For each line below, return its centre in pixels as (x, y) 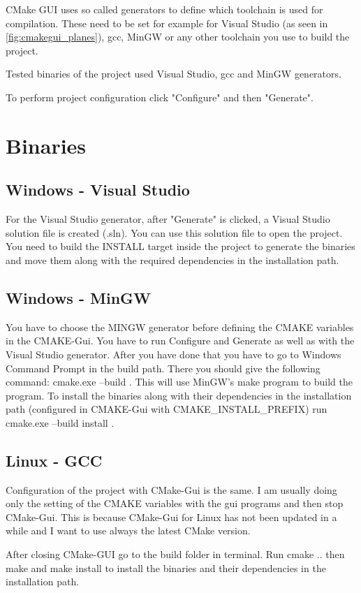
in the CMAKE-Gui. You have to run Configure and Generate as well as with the (180, 341)
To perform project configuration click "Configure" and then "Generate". (160, 97)
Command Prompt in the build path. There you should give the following (163, 368)
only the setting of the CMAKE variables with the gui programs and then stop (175, 503)
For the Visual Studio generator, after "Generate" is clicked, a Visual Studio (168, 219)
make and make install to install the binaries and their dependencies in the (166, 568)
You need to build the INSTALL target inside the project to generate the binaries (180, 246)
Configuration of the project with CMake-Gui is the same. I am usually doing (171, 489)
